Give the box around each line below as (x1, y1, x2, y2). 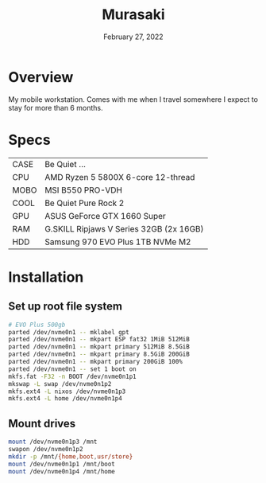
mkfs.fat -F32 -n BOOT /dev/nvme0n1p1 (8, 372, 137, 380)
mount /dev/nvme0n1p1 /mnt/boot (8, 460, 115, 468)
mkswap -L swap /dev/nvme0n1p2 (8, 380, 112, 388)
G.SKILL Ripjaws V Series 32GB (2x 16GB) (44, 223, 204, 234)
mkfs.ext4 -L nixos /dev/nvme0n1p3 (8, 388, 126, 395)
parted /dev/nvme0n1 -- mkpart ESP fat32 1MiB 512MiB (8, 336, 191, 344)
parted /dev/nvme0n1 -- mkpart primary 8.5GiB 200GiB (8, 350, 191, 359)
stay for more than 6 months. (8, 103, 103, 112)
